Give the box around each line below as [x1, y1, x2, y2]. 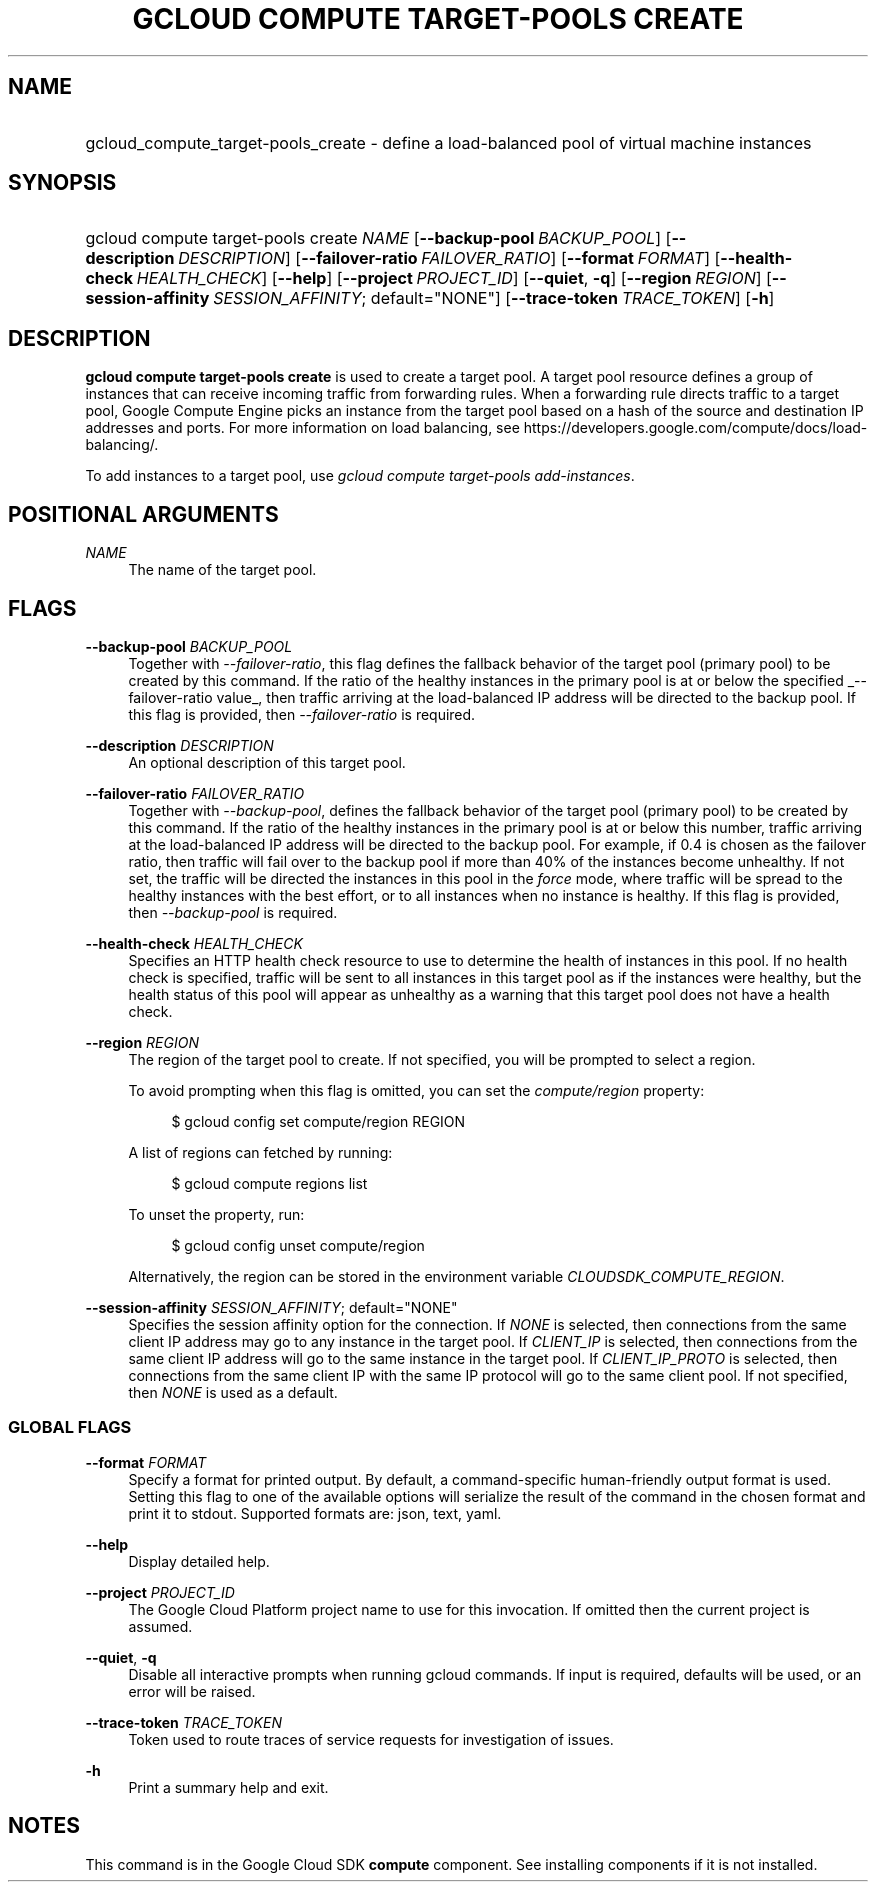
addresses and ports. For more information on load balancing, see [85, 419, 520, 437]
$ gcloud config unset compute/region [171, 1236, 425, 1254]
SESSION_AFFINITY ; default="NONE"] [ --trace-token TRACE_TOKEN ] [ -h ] [213, 288, 775, 309]
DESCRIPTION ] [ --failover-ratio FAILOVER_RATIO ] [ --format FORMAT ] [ [178, 248, 721, 269]
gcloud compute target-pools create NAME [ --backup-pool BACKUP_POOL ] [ [85, 228, 672, 249]
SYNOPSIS [8, 170, 117, 196]
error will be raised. [128, 1682, 256, 1700]
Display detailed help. [128, 1552, 270, 1570]
